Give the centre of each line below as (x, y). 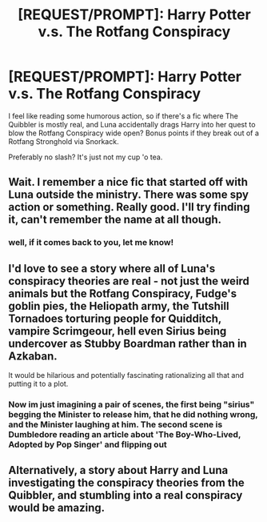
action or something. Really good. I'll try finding (129, 207)
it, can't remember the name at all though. (115, 220)
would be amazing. (57, 508)
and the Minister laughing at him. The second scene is (116, 424)
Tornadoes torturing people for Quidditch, (115, 318)
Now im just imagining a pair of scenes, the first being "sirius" (132, 404)
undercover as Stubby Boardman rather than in (128, 343)
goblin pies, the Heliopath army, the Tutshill (119, 306)
